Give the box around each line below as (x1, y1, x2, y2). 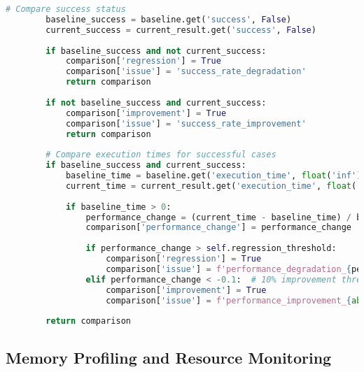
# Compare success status (6, 4, 126, 14)
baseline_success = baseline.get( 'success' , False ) (45, 14, 292, 24)
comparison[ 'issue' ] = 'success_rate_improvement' (65, 118, 307, 129)
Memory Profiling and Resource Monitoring (6, 346, 332, 368)
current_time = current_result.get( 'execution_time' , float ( (65, 180, 357, 191)
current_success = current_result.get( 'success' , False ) (45, 24, 316, 35)
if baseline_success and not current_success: (45, 45, 267, 56)
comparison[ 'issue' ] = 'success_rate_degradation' (65, 66, 307, 77)
